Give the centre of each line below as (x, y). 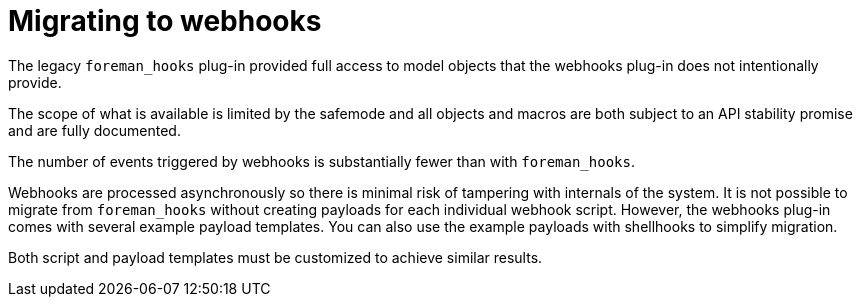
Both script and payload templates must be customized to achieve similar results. (275, 257)
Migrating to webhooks (165, 21)
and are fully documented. (94, 130)
